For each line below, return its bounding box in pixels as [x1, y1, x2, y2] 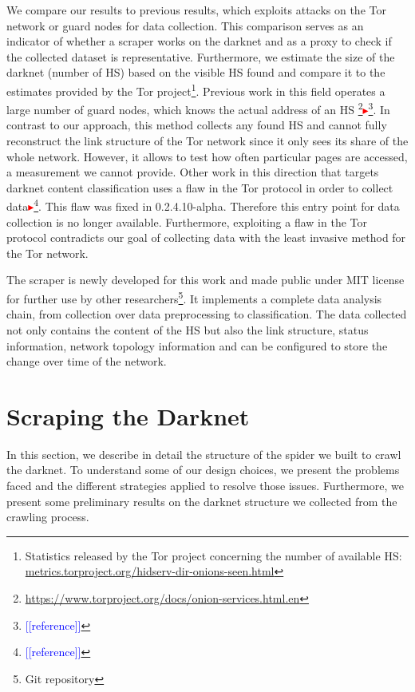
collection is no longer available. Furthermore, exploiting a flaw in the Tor [6, 213, 367, 230]
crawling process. [6, 508, 89, 525]
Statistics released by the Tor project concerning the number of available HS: [25, 547, 402, 563]
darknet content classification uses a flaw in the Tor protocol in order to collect [6, 179, 393, 196]
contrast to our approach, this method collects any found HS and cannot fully [6, 117, 387, 133]
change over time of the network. [6, 353, 167, 370]
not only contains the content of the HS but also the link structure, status [6, 321, 369, 338]
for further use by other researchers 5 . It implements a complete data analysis [6, 288, 382, 306]
